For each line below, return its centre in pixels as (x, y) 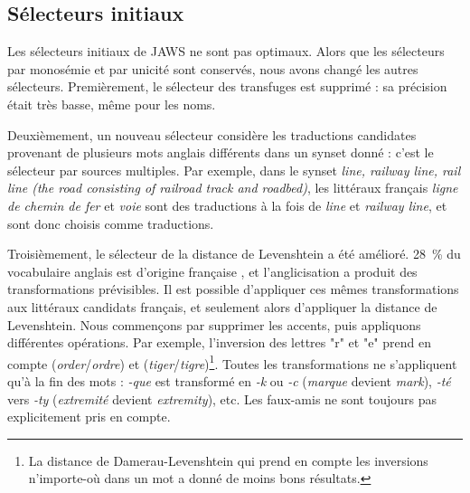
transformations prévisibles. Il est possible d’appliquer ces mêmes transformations (233, 289)
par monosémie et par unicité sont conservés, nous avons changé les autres (213, 68)
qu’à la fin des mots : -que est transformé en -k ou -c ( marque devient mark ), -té (229, 380)
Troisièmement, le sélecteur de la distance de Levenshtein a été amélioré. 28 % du (234, 254)
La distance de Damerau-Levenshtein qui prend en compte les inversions (228, 460)
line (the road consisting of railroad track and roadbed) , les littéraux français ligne (233, 188)
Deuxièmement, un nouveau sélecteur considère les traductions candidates (212, 134)
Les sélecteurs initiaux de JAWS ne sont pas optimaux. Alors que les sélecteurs (226, 51)
